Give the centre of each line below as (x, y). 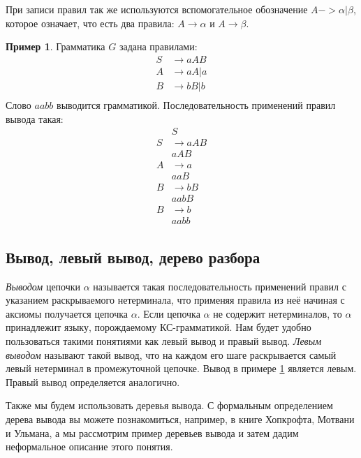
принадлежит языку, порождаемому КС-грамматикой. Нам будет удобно (159, 327)
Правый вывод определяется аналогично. (93, 382)
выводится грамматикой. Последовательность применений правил (196, 104)
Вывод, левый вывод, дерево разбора (133, 257)
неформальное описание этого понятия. (89, 446)
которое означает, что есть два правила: (90, 23)
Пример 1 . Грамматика (56, 46)
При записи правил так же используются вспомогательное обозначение (157, 9)
